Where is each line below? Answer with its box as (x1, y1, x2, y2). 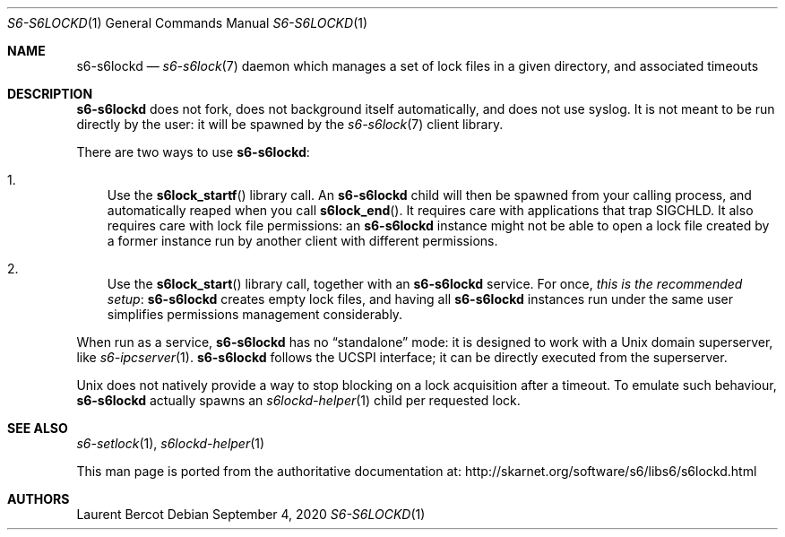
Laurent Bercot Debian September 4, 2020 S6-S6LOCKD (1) (76, 507, 426, 522)
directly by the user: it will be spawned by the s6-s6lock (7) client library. (76, 117, 504, 132)
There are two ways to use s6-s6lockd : (76, 144, 310, 160)
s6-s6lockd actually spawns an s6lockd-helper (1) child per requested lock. (76, 393, 521, 408)
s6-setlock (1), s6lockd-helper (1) (76, 436, 265, 451)
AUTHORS (7, 491, 70, 507)
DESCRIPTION (7, 86, 93, 101)
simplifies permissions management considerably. (107, 307, 403, 322)
